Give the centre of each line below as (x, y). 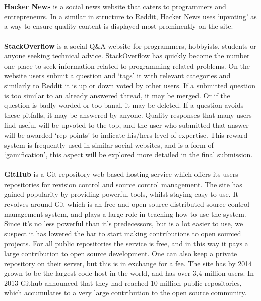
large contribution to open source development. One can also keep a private (121, 253)
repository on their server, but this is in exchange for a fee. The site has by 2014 (128, 263)
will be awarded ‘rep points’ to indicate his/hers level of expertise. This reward (126, 134)
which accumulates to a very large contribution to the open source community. (125, 293)
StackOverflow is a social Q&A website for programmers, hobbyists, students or (130, 46)
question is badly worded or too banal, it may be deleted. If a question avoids (124, 105)
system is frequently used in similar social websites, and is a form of (109, 144)
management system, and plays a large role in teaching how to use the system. (125, 214)
